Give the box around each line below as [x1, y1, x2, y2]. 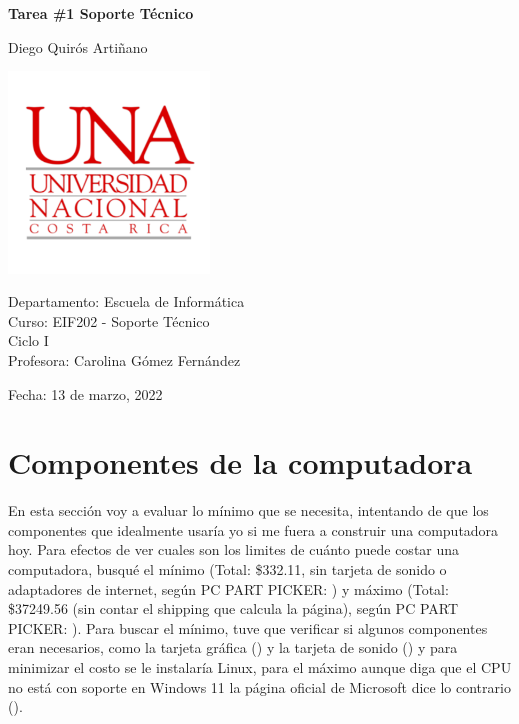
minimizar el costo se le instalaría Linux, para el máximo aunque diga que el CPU [8, 657, 512, 678]
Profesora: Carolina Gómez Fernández [8, 349, 241, 370]
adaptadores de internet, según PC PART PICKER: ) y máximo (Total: [8, 578, 449, 599]
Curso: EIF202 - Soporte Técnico [8, 310, 210, 331]
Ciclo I [8, 330, 49, 351]
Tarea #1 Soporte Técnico [8, 3, 194, 23]
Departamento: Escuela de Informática [8, 291, 245, 312]
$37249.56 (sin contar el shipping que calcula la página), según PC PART [8, 598, 459, 619]
